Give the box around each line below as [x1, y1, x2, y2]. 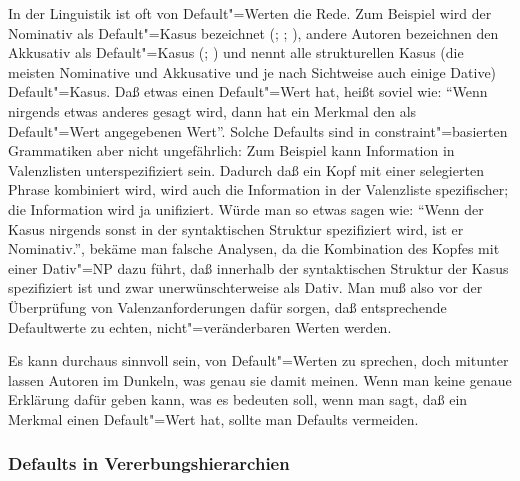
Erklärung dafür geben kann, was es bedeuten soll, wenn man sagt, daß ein [8, 389, 468, 410]
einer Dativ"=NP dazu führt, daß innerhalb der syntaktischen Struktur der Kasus [8, 257, 509, 278]
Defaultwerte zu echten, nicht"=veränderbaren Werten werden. [8, 316, 392, 337]
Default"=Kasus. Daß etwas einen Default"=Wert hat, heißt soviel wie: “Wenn [8, 81, 488, 102]
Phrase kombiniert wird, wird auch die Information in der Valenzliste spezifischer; [8, 179, 509, 200]
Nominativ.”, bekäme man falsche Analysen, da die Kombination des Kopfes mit [8, 238, 500, 259]
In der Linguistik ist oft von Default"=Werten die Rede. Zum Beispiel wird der [8, 3, 492, 23]
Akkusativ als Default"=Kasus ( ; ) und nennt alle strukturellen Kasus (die [8, 42, 464, 63]
